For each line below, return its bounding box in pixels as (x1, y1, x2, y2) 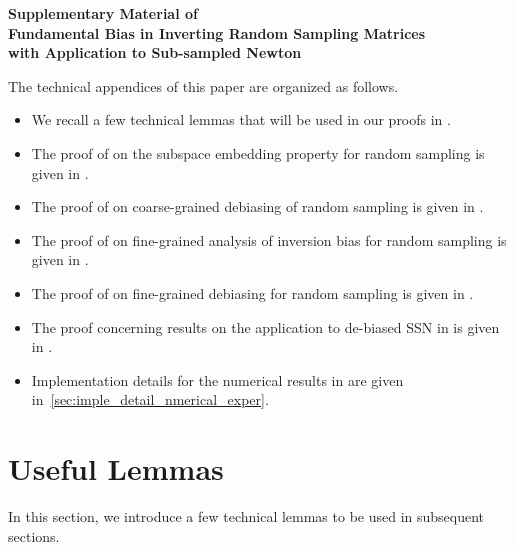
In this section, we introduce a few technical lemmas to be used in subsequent (8, 506, 485, 527)
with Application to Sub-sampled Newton (8, 42, 302, 63)
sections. (8, 525, 60, 546)
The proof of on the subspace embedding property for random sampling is (31, 142, 485, 163)
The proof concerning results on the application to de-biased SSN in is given (31, 316, 500, 337)
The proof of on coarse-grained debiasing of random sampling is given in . (31, 196, 484, 217)
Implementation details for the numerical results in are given (31, 369, 404, 390)
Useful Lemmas (8, 448, 224, 489)
